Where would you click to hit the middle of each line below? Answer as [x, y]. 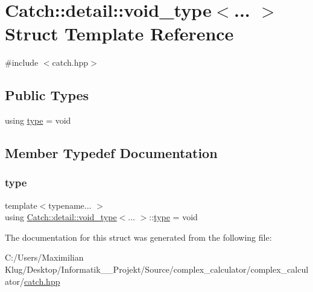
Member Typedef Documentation [111, 153]
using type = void [38, 120]
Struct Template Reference [119, 33]
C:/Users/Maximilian [44, 257]
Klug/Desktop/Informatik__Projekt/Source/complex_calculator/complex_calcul [157, 269]
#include [22, 62]
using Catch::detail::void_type [61, 217]
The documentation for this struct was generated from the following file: [138, 237]
